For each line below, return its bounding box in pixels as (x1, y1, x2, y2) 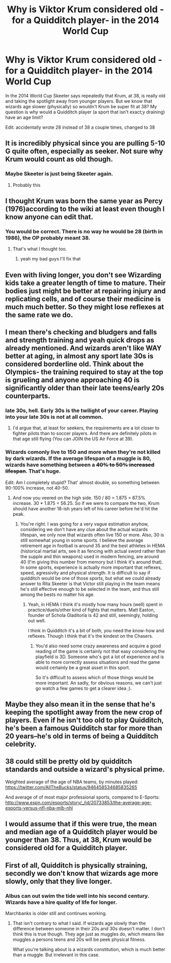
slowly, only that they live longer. (5, 877, 112, 885)
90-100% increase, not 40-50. (5, 485, 69, 491)
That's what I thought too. (12, 246, 67, 252)
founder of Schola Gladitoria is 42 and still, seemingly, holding (27, 612, 158, 618)
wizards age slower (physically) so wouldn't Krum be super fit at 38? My (5, 103, 157, 109)
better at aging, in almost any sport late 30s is (5, 352, 154, 360)
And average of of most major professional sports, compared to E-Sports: (5, 794, 160, 800)
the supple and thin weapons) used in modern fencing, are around (20, 553, 159, 560)
